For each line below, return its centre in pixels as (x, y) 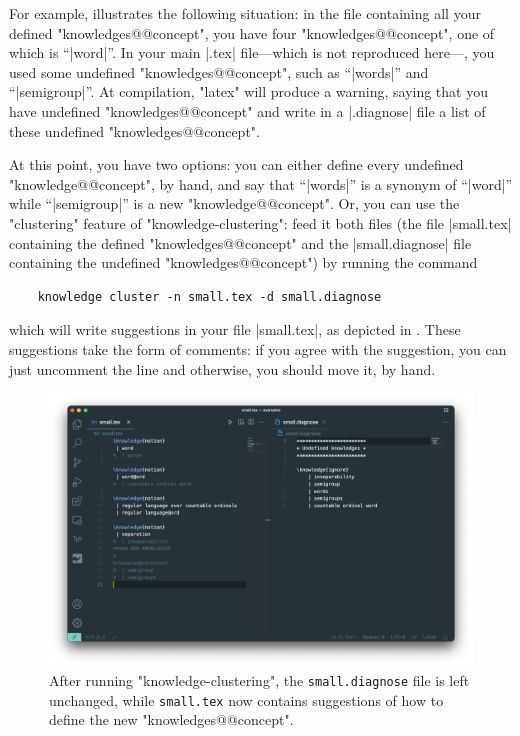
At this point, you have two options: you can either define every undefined (236, 164)
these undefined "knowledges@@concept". (134, 130)
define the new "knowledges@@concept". (171, 719)
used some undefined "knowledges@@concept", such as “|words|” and (219, 71)
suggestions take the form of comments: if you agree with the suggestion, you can (258, 348)
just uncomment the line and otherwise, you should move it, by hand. (222, 368)
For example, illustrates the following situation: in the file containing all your (245, 13)
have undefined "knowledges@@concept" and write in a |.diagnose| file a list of (247, 110)
